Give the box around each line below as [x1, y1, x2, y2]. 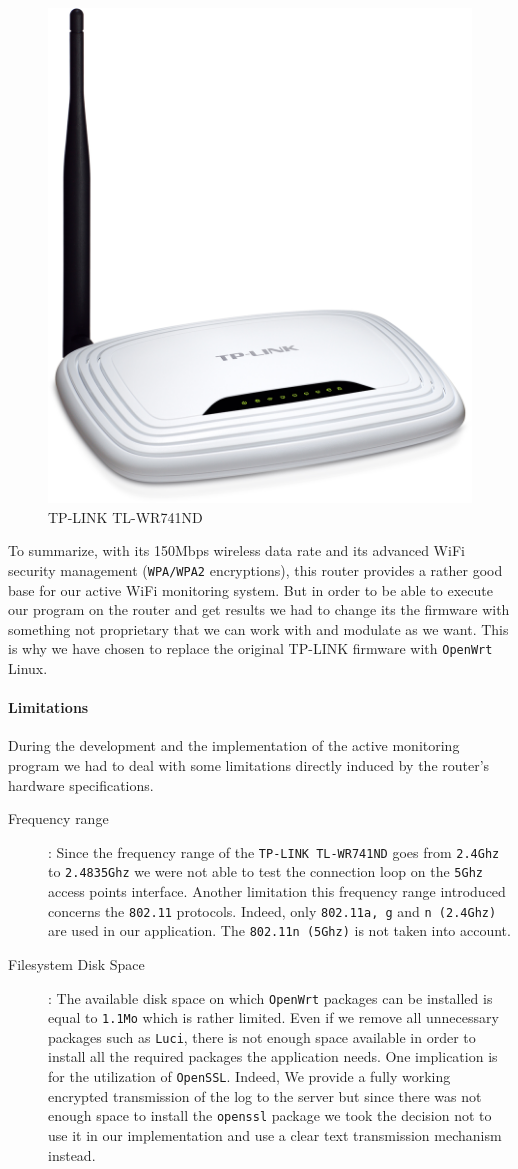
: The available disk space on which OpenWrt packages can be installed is [48, 987, 493, 1008]
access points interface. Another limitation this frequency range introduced [48, 881, 506, 902]
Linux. [8, 657, 48, 678]
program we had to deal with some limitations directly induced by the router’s [8, 754, 490, 775]
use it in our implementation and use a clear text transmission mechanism [48, 1124, 502, 1145]
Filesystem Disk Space [8, 953, 145, 974]
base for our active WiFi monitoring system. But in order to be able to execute [8, 579, 493, 600]
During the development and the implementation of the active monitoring [8, 735, 460, 756]
